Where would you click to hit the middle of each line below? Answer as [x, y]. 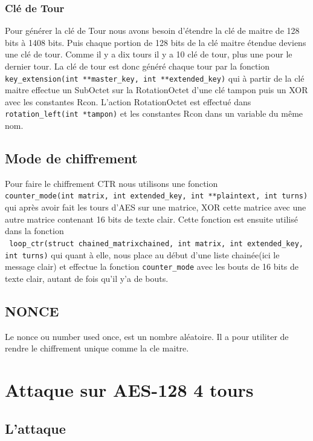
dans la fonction [34, 231]
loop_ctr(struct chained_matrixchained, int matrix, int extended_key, [156, 243]
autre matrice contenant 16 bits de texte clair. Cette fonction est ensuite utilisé [151, 219]
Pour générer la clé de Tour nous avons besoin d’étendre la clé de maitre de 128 [152, 31]
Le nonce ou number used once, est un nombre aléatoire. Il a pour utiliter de [147, 336]
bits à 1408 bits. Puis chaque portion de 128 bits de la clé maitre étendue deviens [156, 42]
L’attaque [35, 428]
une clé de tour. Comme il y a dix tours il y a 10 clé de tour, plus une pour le [149, 54]
